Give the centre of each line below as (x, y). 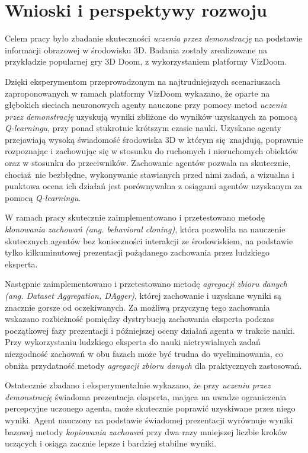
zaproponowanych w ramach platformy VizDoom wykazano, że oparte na (137, 93)
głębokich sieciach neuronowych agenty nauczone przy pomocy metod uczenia (146, 105)
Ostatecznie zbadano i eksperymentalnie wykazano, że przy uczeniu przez (138, 385)
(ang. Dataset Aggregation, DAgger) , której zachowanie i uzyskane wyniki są (143, 295)
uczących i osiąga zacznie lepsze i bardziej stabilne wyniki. (111, 443)
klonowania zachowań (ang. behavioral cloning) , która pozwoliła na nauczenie (145, 229)
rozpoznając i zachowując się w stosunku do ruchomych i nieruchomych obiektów (152, 151)
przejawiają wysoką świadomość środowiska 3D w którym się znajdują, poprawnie (154, 139)
